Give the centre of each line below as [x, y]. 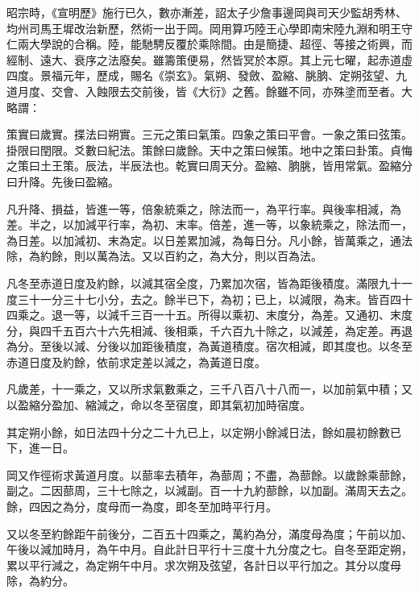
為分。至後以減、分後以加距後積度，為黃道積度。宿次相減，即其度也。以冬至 [209, 346]
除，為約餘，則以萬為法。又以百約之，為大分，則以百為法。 [164, 256]
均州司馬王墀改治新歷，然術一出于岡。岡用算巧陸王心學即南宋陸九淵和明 [198, 28]
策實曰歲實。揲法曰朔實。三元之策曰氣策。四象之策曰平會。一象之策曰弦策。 [209, 134]
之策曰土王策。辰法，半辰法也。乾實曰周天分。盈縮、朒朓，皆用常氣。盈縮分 [209, 166]
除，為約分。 [40, 581]
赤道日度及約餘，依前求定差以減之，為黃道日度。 [136, 361]
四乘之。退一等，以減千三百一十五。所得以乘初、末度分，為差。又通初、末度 [209, 315]
